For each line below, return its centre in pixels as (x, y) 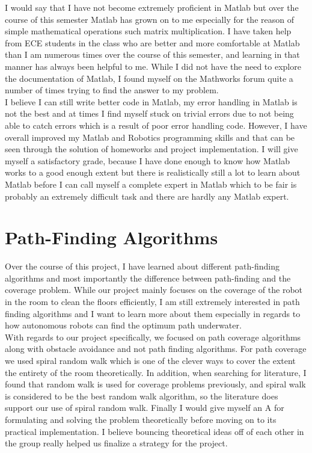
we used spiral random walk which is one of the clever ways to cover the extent (150, 360)
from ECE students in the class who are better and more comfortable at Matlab (152, 42)
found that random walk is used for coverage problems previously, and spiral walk (155, 384)
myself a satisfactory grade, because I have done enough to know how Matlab (148, 160)
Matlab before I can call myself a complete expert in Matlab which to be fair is (151, 184)
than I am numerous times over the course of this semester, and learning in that (152, 54)
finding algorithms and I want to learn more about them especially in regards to (153, 313)
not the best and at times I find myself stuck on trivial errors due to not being (149, 113)
